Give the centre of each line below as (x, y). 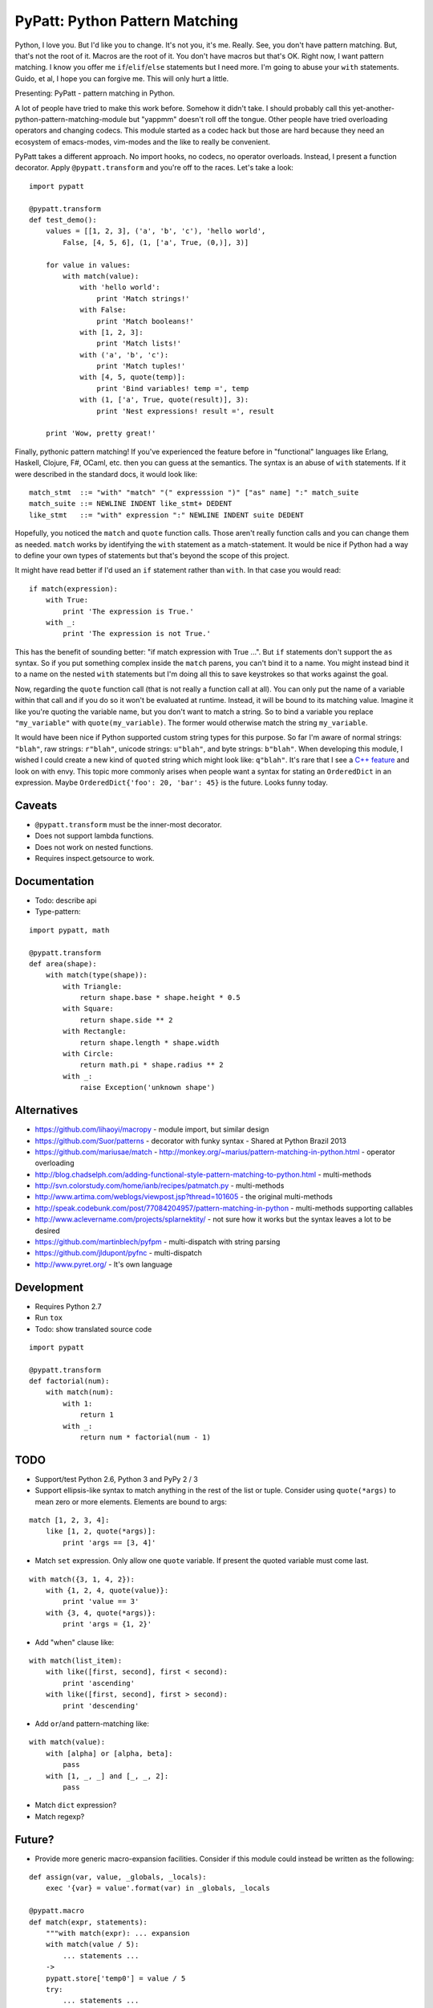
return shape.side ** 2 (126, 1020)
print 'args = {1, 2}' (107, 1624)
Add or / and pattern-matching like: (92, 1724)
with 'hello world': (120, 288)
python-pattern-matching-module (71, 119)
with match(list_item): (76, 1661)
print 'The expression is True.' (128, 611)
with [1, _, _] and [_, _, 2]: (107, 1776)
